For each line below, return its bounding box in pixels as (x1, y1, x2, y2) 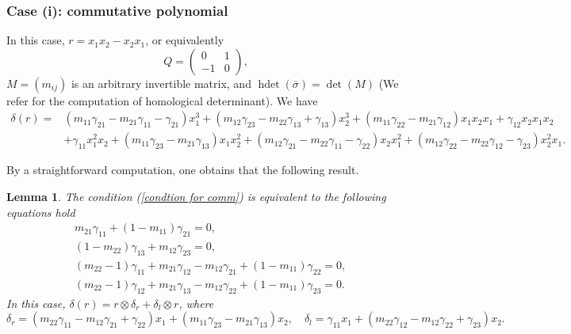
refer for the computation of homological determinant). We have (6, 92, 318, 108)
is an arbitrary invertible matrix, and (71, 74, 251, 91)
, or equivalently (145, 32, 224, 48)
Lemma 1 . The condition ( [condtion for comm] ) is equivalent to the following (6, 188, 386, 205)
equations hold (6, 203, 75, 220)
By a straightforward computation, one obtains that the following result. (6, 161, 359, 178)
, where (178, 294, 214, 311)
